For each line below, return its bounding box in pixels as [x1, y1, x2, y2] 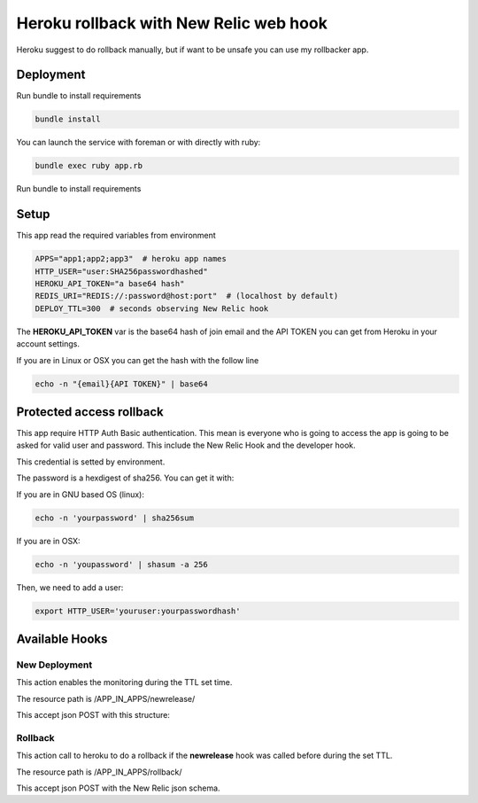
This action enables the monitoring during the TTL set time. [16, 677, 233, 688]
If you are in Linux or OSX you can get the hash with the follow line [16, 355, 259, 365]
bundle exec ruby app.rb [35, 160, 143, 171]
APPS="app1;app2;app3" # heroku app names [35, 253, 227, 264]
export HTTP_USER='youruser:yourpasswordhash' [35, 605, 241, 616]
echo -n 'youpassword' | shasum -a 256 [35, 559, 208, 569]
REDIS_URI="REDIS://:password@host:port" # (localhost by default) [35, 291, 339, 301]
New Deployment [16, 659, 93, 671]
